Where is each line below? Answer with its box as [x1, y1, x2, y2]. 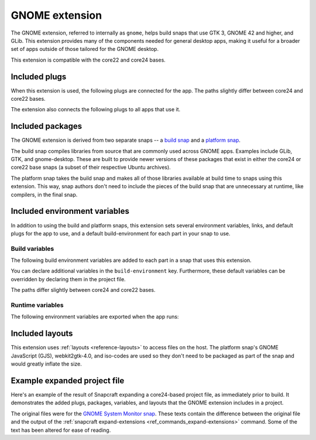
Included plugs [11, 71, 67, 81]
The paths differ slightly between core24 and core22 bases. [11, 286, 156, 294]
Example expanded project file [11, 376, 125, 386]
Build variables [11, 244, 54, 253]
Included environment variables [11, 206, 130, 216]
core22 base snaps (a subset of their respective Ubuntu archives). [11, 164, 171, 171]
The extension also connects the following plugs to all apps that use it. [11, 106, 181, 113]
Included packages [11, 121, 82, 131]
